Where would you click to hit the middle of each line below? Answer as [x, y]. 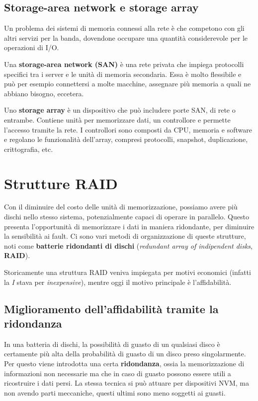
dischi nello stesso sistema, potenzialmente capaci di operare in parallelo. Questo [127, 217]
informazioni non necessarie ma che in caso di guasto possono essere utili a [118, 373]
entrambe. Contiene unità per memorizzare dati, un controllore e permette [117, 119]
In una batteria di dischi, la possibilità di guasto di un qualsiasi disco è [112, 344]
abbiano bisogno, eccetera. [44, 93]
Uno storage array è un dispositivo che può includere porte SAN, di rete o [120, 110]
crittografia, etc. [29, 149]
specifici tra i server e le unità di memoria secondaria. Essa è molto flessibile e [123, 74]
